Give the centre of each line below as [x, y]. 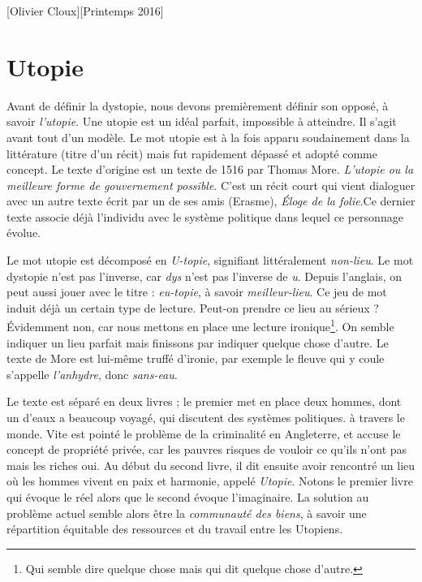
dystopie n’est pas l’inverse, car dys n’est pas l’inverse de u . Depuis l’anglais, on [205, 276]
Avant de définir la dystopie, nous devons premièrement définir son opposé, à [198, 105]
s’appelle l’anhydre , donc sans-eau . [92, 374]
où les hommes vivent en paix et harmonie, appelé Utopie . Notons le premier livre [210, 481]
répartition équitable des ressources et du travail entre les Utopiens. [175, 529]
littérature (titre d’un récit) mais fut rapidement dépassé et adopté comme [192, 153]
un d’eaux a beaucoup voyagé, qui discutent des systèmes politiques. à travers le [206, 418]
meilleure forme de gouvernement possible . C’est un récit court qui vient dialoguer [211, 185]
